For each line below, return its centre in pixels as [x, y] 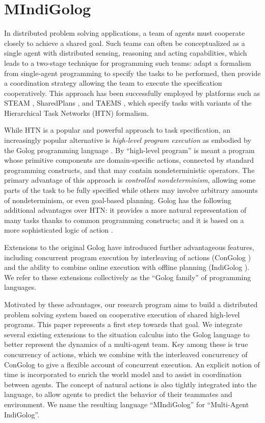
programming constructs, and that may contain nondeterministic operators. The [129, 170]
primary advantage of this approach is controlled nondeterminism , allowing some [130, 180]
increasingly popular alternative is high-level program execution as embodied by [128, 140]
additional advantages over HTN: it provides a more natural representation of [125, 210]
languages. [20, 287]
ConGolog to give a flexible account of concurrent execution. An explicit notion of [132, 364]
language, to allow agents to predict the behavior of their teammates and [118, 394]
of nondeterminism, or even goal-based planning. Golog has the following [118, 200]
